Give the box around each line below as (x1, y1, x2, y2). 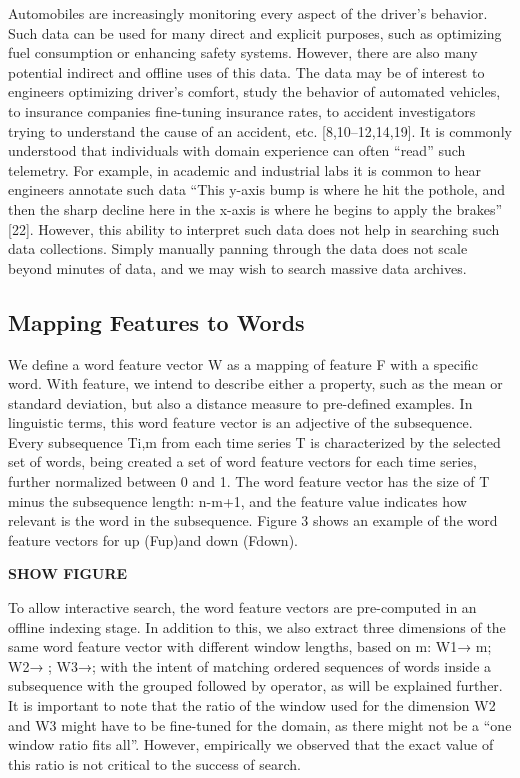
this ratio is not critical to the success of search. (8, 753, 301, 774)
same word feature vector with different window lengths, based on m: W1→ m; (8, 636, 492, 657)
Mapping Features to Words (8, 306, 305, 337)
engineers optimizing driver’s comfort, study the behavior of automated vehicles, (8, 81, 501, 102)
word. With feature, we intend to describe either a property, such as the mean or (8, 373, 503, 394)
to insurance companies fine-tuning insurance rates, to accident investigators (8, 100, 476, 121)
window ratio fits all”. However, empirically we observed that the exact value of (8, 734, 494, 755)
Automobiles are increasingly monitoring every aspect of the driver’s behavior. (8, 3, 488, 23)
